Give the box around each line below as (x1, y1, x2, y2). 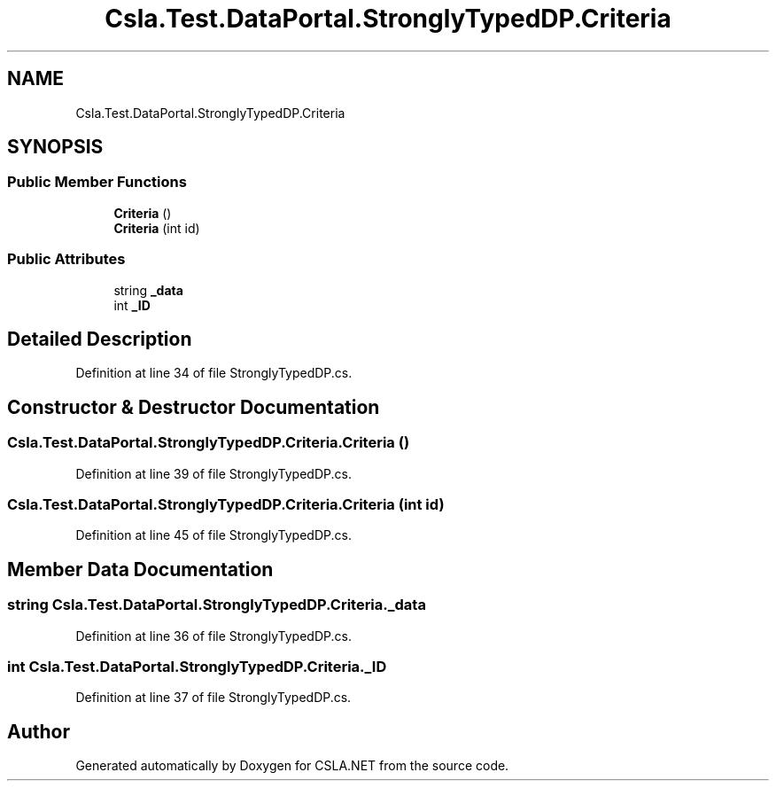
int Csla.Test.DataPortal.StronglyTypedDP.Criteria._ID (7, 657, 387, 675)
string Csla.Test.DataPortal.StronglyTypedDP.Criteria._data (7, 596, 426, 614)
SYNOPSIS (7, 136, 104, 159)
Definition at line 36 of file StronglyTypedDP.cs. (75, 628, 352, 644)
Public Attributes (7, 250, 126, 269)
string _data (113, 282, 183, 298)
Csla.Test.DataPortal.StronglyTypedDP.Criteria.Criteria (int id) (7, 495, 445, 513)
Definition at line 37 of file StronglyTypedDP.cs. (75, 690, 352, 706)
